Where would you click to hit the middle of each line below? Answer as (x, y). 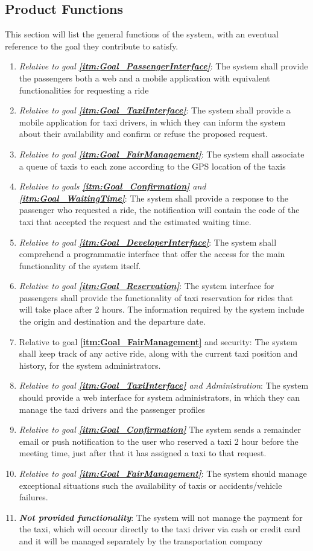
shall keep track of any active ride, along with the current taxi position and (158, 353)
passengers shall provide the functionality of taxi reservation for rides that (156, 297)
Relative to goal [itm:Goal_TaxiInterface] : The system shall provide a (155, 110)
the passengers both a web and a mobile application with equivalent (144, 78)
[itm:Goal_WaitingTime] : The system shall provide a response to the (153, 198)
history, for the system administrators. (90, 365)
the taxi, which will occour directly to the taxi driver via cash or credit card (160, 529)
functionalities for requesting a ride (84, 90)
